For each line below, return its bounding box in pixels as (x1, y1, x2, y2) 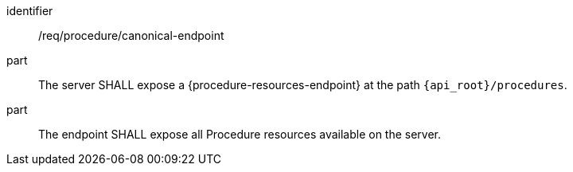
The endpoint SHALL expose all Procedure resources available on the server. (38, 127, 442, 141)
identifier (6, 4, 53, 18)
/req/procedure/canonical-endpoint (38, 29, 224, 42)
